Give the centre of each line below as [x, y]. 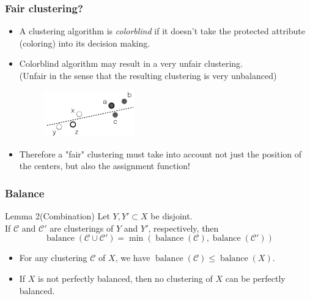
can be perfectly [255, 278]
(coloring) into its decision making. [85, 43]
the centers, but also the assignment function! [105, 166]
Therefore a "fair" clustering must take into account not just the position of [161, 153]
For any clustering [53, 258]
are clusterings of [82, 228]
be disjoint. [172, 216]
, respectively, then [183, 228]
